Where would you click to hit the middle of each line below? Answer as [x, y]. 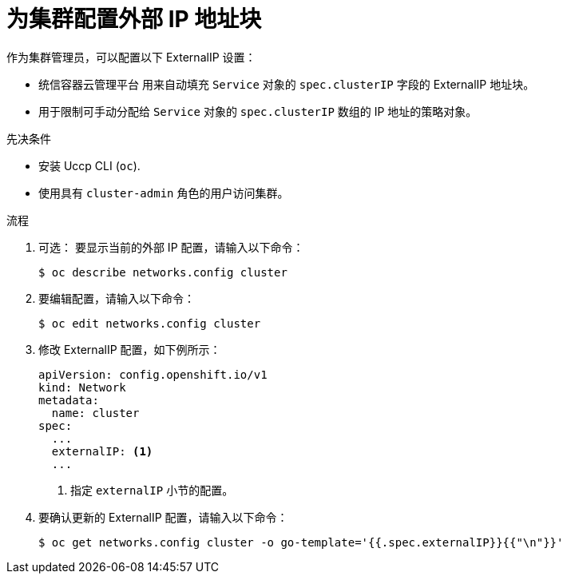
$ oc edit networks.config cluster [150, 323]
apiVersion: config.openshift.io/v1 [153, 374]
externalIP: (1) [102, 451]
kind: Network [82, 387]
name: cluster [95, 413]
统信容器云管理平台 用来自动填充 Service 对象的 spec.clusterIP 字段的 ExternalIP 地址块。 [287, 84]
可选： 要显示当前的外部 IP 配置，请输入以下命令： [171, 247]
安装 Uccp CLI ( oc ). [89, 165]
